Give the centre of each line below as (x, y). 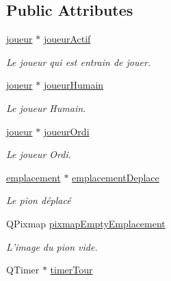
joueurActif (67, 39)
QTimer (23, 270)
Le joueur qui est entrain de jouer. (79, 61)
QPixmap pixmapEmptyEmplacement (86, 223)
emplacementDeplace (116, 177)
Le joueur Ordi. (39, 154)
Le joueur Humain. (46, 108)
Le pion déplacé (39, 200)
